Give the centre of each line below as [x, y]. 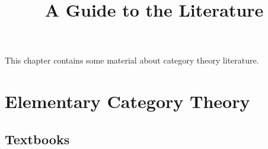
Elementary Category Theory [127, 101]
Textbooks [37, 139]
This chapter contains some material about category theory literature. [132, 60]
